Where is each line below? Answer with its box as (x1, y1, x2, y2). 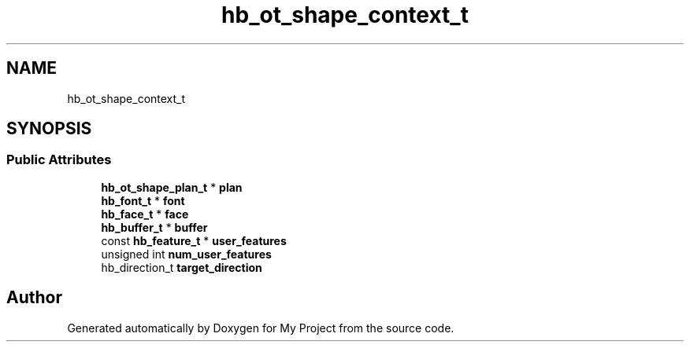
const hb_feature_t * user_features (101, 233, 287, 247)
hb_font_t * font (101, 193, 185, 207)
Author (6, 288, 62, 308)
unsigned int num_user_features (101, 247, 272, 261)
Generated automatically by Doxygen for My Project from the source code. (67, 321, 454, 335)
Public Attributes (6, 152, 112, 168)
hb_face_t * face (101, 207, 189, 221)
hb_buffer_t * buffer (101, 220, 208, 234)
